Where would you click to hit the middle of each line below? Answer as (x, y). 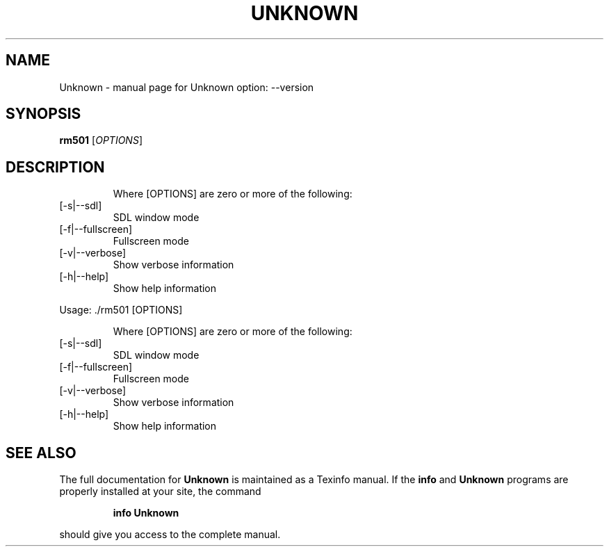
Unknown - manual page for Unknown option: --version (187, 87)
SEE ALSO (41, 453)
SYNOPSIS (43, 114)
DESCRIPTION (55, 167)
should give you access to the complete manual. (170, 535)
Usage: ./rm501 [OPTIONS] (121, 310)
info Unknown (146, 513)
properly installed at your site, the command (160, 492)
